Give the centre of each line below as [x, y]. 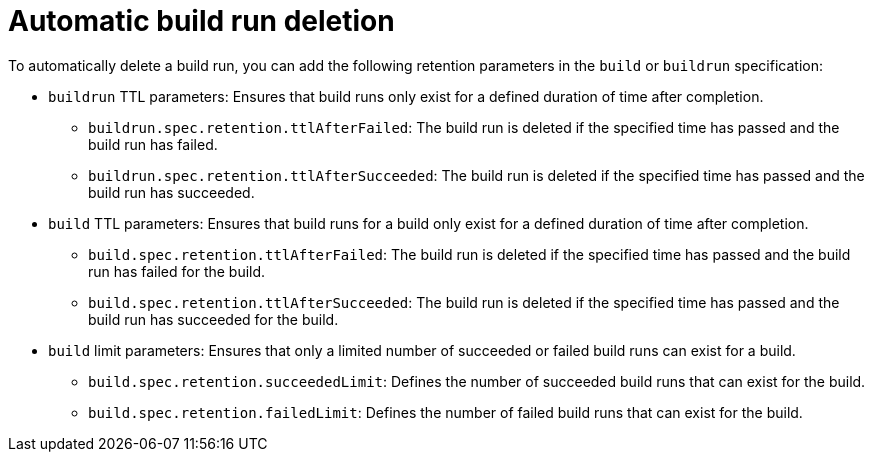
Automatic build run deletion [201, 21]
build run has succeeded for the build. [213, 319]
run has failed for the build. [177, 271]
